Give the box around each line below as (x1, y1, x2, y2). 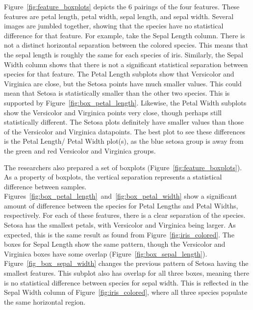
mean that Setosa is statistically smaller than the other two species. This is (4, 88, 230, 98)
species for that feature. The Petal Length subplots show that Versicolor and (4, 69, 234, 79)
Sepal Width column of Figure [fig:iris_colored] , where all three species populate (4, 287, 248, 297)
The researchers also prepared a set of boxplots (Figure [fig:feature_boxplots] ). (4, 162, 242, 172)
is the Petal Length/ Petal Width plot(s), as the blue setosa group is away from (4, 136, 244, 146)
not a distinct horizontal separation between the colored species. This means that (4, 40, 248, 50)
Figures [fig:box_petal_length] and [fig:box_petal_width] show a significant (4, 191, 237, 201)
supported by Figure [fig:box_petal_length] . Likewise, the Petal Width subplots (4, 97, 247, 107)
